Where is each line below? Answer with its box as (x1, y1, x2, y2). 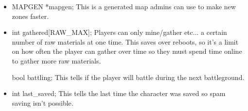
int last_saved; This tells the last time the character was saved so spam (12, 88, 226, 98)
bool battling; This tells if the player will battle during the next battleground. (12, 72, 245, 82)
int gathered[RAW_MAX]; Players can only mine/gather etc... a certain (12, 27, 227, 37)
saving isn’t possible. (12, 97, 73, 108)
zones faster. (12, 11, 49, 21)
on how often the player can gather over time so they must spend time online (12, 46, 242, 56)
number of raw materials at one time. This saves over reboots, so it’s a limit (12, 36, 239, 47)
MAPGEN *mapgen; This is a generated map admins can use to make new (12, 1, 236, 11)
